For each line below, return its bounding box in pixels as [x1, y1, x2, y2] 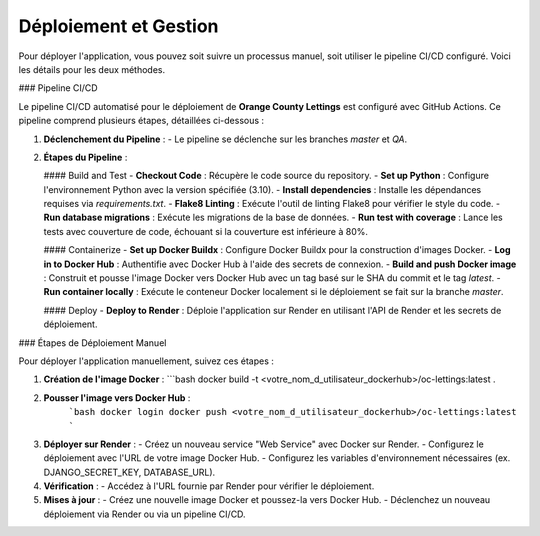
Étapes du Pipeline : [43, 151, 128, 163]
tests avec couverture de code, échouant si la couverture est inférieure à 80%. [43, 225, 369, 237]
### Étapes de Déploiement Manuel [18, 336, 167, 349]
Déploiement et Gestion [18, 15, 219, 37]
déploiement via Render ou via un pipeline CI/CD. [43, 508, 246, 520]
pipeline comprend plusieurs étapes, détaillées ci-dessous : [18, 115, 265, 127]
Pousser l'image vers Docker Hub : [43, 391, 191, 404]
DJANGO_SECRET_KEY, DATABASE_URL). [43, 466, 216, 478]
